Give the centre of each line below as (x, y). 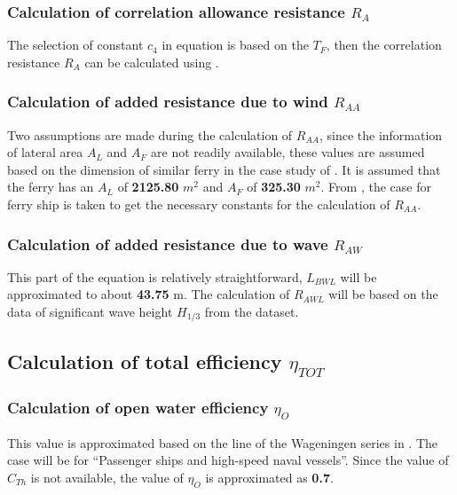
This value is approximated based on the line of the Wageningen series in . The (222, 442)
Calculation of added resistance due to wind (168, 102)
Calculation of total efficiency (145, 361)
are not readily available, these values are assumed (288, 152)
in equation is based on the (235, 45)
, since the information (381, 134)
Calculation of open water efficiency (138, 407)
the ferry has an (51, 187)
